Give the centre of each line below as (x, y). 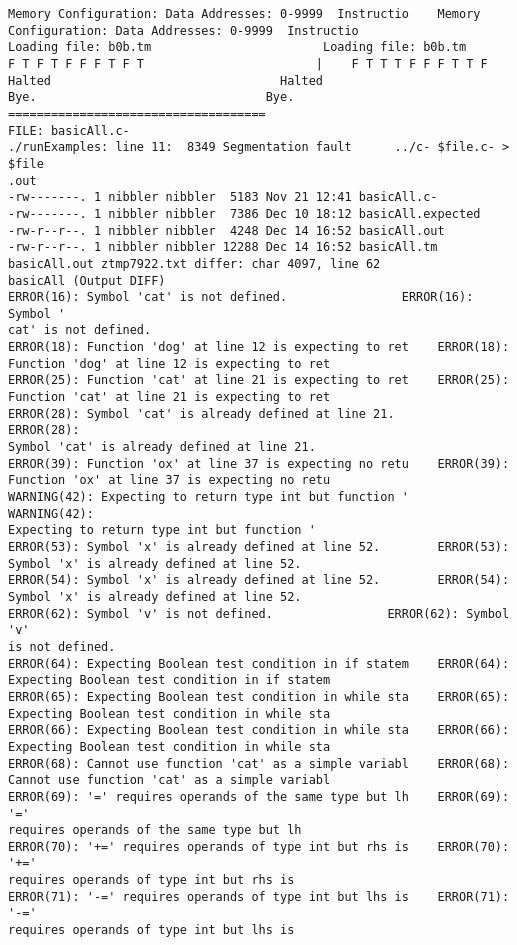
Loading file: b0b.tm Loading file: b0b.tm (237, 47)
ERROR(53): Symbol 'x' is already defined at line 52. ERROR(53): (259, 547)
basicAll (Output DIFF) (87, 280)
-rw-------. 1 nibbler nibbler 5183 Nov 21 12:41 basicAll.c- (223, 197)
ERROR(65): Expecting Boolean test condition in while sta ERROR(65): (259, 696)
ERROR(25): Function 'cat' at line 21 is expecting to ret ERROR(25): (259, 380)
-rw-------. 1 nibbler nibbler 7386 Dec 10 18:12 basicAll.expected (244, 213)
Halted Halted (165, 80)
